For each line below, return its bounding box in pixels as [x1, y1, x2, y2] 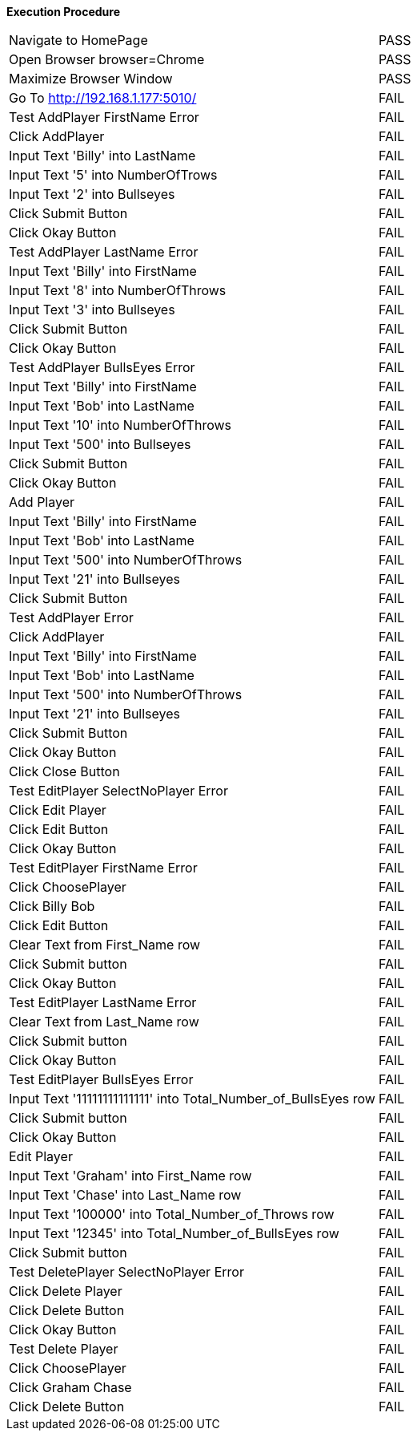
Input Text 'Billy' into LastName [9, 148, 196, 164]
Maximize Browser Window [9, 71, 173, 87]
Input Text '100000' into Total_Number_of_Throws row [9, 1206, 335, 1222]
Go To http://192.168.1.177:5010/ [9, 90, 197, 106]
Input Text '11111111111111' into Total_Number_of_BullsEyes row [9, 1091, 375, 1107]
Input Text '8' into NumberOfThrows [9, 282, 227, 298]
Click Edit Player [9, 802, 106, 818]
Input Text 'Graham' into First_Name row [9, 1168, 252, 1184]
